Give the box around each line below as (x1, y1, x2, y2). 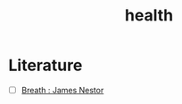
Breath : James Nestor (21, 84, 104, 95)
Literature (8, 55, 83, 76)
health (124, 5, 174, 26)
